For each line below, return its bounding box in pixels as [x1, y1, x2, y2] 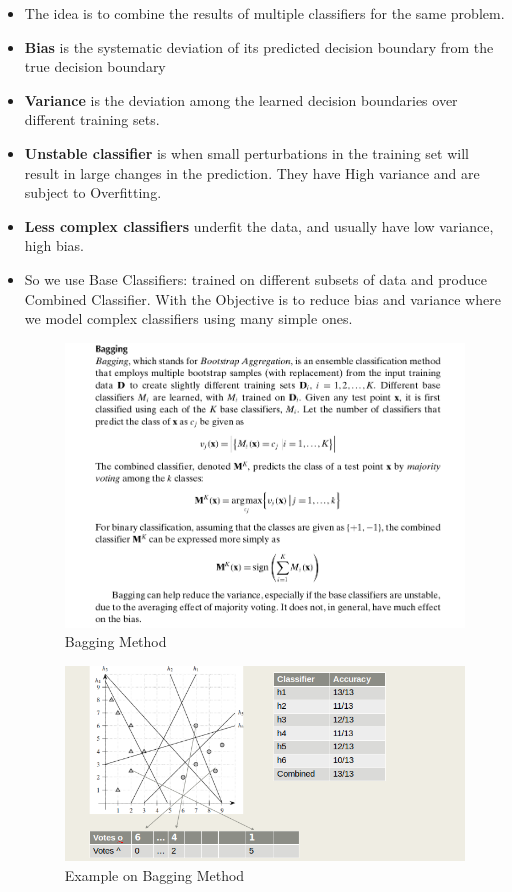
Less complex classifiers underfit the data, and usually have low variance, [24, 215, 494, 236]
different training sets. [24, 109, 160, 130]
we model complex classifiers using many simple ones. [24, 308, 353, 329]
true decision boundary [24, 56, 166, 77]
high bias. [24, 235, 85, 256]
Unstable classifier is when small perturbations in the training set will [24, 142, 469, 163]
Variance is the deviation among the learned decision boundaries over [24, 89, 458, 110]
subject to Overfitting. [24, 182, 162, 203]
